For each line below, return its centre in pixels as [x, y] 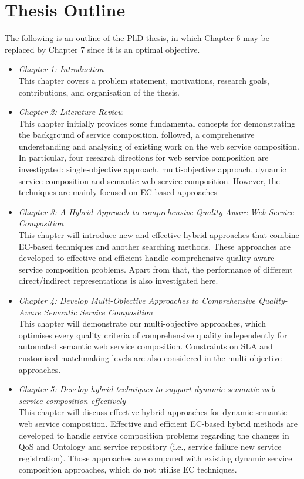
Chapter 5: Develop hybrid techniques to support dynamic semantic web [147, 389]
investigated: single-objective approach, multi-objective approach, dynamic [152, 169]
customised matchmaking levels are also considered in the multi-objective [150, 357]
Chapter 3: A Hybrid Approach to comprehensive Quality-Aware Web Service [156, 211]
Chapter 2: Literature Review [71, 112]
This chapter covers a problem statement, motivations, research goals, [144, 80]
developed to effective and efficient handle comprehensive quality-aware [146, 258]
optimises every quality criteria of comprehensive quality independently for [153, 334]
